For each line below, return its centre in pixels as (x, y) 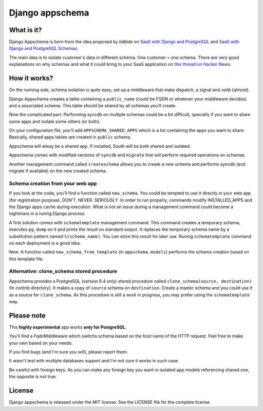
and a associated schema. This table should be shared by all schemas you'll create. (93, 105)
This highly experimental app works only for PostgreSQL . (68, 327)
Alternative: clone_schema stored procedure (63, 272)
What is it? (26, 30)
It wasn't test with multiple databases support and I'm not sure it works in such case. (94, 361)
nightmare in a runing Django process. (47, 214)
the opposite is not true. (33, 377)
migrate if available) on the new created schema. (58, 171)
